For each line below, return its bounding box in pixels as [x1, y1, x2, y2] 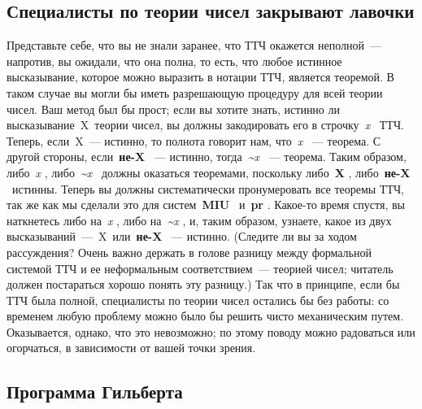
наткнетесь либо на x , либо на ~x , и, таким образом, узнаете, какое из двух [7, 211, 392, 228]
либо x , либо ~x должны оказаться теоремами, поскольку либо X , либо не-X [7, 163, 411, 181]
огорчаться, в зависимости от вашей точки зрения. [7, 339, 256, 356]
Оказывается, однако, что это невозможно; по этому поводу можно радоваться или [7, 323, 415, 340]
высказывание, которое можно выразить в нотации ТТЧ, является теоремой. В [7, 68, 394, 85]
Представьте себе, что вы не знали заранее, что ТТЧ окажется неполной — [7, 37, 381, 54]
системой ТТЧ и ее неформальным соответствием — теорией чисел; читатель [7, 259, 394, 276]
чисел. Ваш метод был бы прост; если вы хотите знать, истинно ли [7, 100, 341, 117]
